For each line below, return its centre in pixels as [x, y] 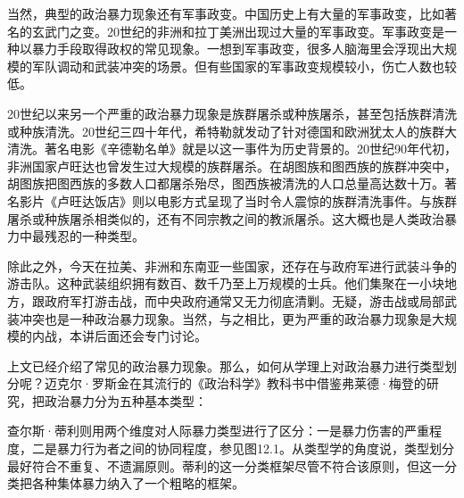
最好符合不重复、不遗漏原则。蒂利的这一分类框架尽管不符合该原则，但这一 [226, 465]
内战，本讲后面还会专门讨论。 [119, 336]
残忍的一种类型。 [94, 236]
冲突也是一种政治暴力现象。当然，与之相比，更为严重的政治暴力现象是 [225, 318]
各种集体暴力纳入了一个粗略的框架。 [138, 483]
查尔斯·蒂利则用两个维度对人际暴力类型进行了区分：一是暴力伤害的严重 [218, 431]
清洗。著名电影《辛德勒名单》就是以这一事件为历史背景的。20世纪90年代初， [232, 149]
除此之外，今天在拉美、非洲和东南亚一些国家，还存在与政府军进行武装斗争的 [232, 266]
